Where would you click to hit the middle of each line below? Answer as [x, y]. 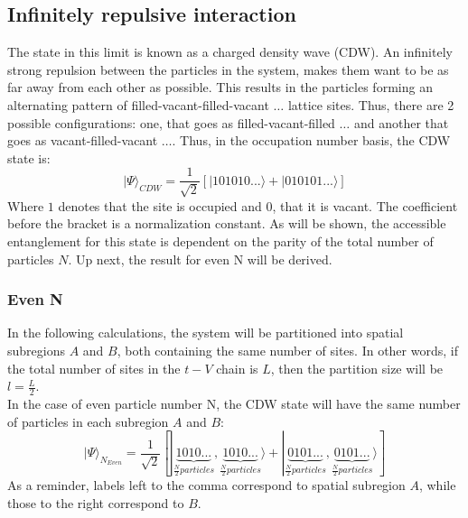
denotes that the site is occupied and [160, 205]
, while [437, 485]
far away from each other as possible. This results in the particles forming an [220, 87]
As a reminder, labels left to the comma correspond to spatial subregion [206, 485]
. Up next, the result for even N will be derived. [200, 259]
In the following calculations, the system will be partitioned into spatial [206, 333]
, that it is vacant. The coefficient [365, 205]
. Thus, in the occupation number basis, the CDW [311, 140]
